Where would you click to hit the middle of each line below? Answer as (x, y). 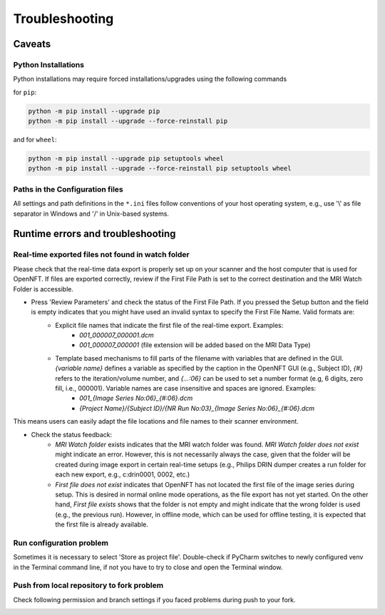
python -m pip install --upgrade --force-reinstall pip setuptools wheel (160, 169)
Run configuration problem (61, 543)
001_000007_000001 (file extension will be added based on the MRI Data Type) (195, 345)
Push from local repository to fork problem (88, 586)
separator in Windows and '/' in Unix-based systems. (91, 214)
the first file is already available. (102, 524)
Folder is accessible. (43, 289)
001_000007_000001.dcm (117, 335)
